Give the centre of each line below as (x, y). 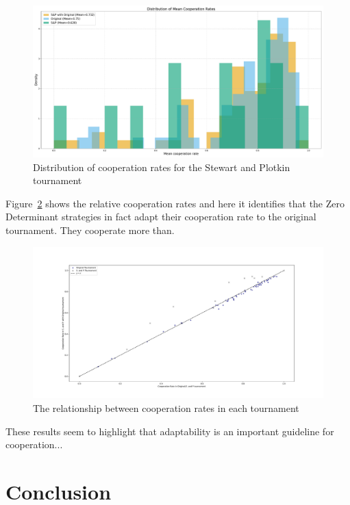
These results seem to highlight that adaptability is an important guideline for (170, 431)
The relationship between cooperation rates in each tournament (166, 408)
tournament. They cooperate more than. (90, 230)
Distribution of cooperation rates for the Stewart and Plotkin (162, 167)
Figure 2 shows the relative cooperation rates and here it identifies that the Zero (175, 203)
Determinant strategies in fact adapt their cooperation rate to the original (161, 217)
